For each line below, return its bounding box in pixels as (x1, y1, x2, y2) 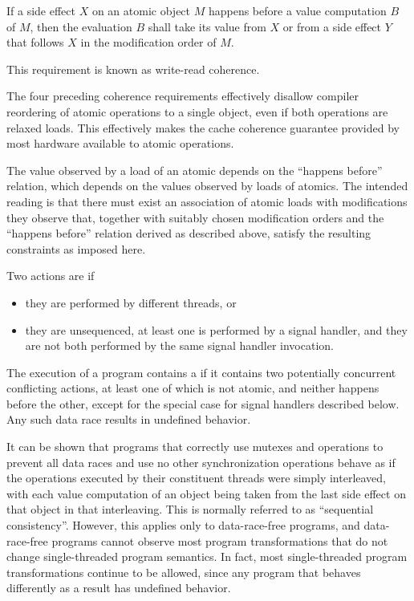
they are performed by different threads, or (25, 294, 237, 311)
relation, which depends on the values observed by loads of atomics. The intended (6, 177, 408, 194)
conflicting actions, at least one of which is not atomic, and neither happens (6, 380, 379, 396)
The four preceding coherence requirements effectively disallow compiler (6, 87, 359, 104)
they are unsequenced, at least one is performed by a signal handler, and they (25, 321, 408, 338)
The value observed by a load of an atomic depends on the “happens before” (6, 161, 383, 178)
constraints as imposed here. (6, 240, 146, 257)
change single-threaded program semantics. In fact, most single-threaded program (6, 548, 408, 565)
